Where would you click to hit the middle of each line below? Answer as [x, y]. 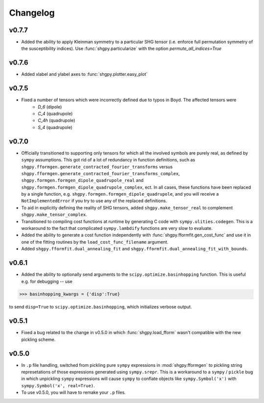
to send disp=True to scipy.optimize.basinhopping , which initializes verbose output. [100, 307]
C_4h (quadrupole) [56, 120]
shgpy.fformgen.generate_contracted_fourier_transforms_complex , [101, 173]
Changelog [32, 13]
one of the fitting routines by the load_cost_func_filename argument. [95, 242]
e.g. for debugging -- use [47, 281]
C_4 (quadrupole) [55, 114]
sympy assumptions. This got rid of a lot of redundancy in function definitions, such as [108, 160]
